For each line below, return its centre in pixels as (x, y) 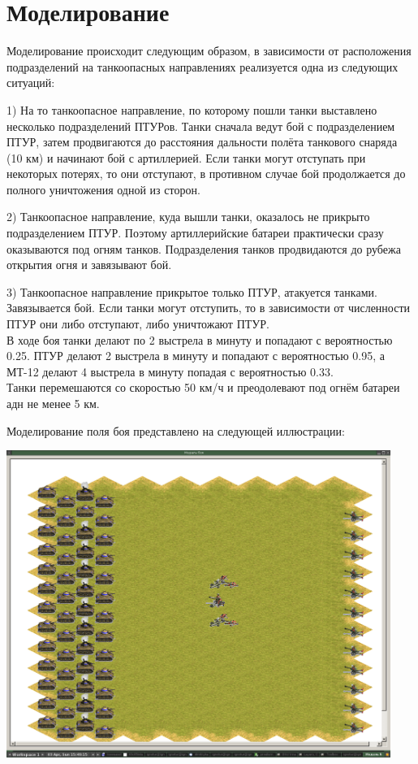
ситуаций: (31, 82)
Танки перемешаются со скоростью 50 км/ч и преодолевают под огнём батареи (203, 387)
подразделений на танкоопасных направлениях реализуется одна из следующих (203, 66)
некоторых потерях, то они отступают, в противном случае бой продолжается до (206, 174)
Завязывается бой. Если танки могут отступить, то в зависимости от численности (209, 308)
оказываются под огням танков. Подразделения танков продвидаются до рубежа (204, 248)
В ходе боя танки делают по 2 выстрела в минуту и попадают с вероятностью (200, 339)
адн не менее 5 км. (53, 403)
